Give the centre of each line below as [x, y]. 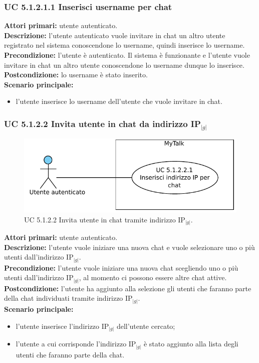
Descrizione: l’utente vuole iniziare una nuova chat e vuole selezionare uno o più [129, 247]
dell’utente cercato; [146, 326]
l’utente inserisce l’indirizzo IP [62, 326]
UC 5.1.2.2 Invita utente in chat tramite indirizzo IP [105, 219]
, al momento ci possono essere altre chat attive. [153, 277]
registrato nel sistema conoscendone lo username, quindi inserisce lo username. [124, 45]
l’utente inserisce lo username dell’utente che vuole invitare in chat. [119, 101]
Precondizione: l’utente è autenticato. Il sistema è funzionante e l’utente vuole [127, 55]
